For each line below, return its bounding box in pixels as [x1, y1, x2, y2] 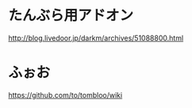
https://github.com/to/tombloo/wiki [8, 90, 123, 99]
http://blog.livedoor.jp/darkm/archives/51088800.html [8, 33, 184, 43]
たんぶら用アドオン [8, 6, 134, 25]
